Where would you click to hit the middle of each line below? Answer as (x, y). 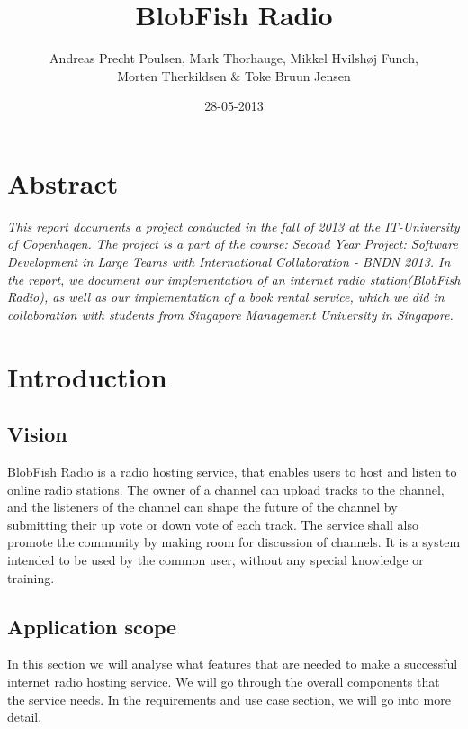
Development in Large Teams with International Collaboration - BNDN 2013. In (229, 262)
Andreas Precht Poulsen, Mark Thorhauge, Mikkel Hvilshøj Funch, (234, 58)
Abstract (63, 182)
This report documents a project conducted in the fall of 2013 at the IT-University (234, 226)
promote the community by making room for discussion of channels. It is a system (234, 542)
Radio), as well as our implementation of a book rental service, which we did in (226, 297)
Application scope (92, 626)
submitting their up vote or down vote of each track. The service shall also (213, 524)
